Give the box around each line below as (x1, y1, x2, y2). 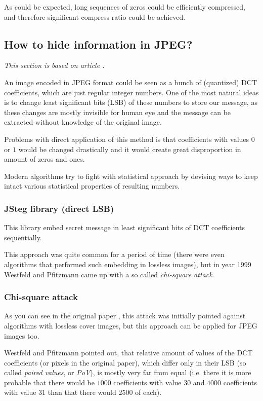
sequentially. (4, 232, 42, 242)
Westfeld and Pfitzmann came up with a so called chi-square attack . (4, 269, 214, 279)
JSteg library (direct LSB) (4, 202, 114, 214)
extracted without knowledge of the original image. (4, 117, 162, 127)
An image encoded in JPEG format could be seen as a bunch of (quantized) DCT (4, 77, 257, 87)
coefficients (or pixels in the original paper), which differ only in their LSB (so (4, 357, 246, 368)
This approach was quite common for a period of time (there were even (4, 249, 225, 260)
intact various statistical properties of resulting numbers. (4, 180, 180, 191)
